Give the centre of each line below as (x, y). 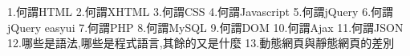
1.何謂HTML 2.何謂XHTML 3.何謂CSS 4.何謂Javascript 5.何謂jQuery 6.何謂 (201, 11)
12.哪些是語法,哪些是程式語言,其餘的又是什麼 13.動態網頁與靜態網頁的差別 (201, 43)
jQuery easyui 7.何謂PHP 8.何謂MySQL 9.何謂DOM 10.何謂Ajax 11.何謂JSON (205, 27)
